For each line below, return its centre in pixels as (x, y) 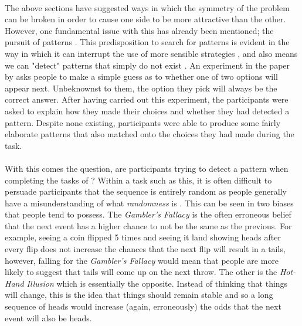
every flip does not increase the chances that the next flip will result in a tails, (145, 249)
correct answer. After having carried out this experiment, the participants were (147, 99)
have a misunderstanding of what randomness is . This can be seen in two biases (149, 203)
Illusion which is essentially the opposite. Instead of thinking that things (157, 283)
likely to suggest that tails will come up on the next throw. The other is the (141, 272)
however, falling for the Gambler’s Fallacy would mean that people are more (142, 260)
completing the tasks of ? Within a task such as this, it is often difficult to (138, 180)
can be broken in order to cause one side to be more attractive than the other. (145, 19)
